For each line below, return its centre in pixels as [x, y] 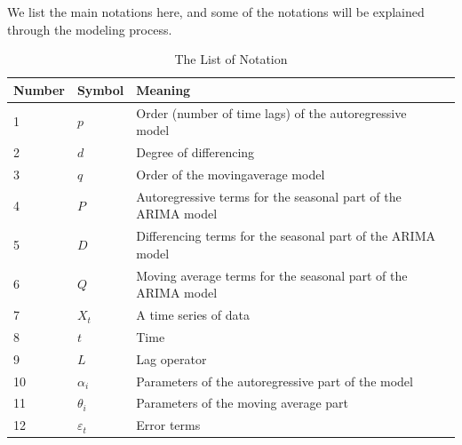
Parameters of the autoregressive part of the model [275, 381]
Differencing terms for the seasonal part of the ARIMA [286, 236]
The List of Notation [231, 59]
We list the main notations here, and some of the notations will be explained [216, 12]
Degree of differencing [195, 152]
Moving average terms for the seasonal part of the [272, 275]
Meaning [163, 89]
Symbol [100, 89]
